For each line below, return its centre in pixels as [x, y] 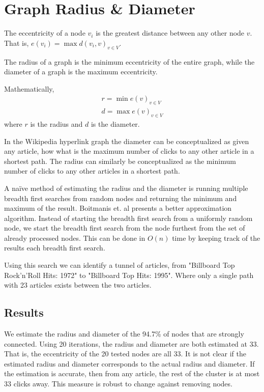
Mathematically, [29, 88]
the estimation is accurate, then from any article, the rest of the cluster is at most [132, 373]
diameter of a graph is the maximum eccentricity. [81, 72]
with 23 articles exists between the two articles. [78, 285]
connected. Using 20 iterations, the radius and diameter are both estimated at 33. [131, 343]
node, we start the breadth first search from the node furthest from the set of [125, 228]
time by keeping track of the [216, 237]
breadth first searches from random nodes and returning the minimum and [121, 198]
